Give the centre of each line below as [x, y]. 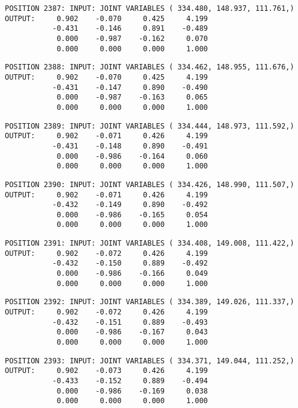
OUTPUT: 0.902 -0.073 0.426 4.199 [106, 371]
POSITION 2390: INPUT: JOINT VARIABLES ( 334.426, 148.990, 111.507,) [150, 184]
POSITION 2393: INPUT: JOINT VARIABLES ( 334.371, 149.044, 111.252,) [150, 361]
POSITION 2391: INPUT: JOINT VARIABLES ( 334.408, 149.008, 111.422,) [150, 244]
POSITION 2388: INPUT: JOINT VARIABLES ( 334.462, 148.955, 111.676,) [150, 67]
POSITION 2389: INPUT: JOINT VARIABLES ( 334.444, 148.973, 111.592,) [150, 126]
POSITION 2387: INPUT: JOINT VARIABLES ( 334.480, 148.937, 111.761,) [150, 8]
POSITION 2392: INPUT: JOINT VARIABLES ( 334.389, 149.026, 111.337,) [150, 302]
